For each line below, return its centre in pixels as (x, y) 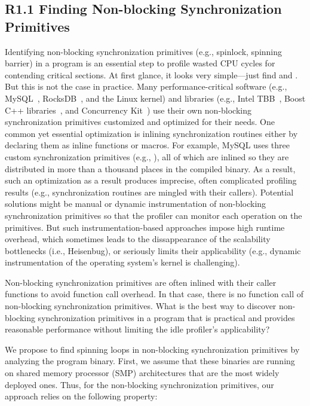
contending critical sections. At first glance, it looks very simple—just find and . (151, 74)
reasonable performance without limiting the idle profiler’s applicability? (137, 329)
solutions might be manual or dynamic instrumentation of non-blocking (136, 204)
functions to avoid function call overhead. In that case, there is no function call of (154, 294)
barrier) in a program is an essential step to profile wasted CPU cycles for (140, 63)
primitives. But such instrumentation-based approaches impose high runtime (145, 227)
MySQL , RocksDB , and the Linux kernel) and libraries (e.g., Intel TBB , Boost (155, 98)
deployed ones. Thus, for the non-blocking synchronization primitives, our (139, 384)
